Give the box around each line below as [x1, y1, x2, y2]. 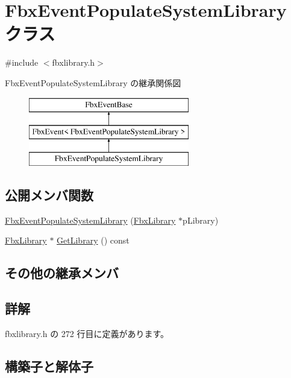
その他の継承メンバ [5, 263, 119, 282]
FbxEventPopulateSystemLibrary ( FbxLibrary [5, 213, 176, 226]
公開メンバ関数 [5, 185, 93, 204]
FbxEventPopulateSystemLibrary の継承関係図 [5, 76, 181, 89]
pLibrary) [183, 213, 219, 226]
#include [5, 56, 39, 69]
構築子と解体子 [5, 356, 93, 375]
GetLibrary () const [57, 234, 130, 247]
